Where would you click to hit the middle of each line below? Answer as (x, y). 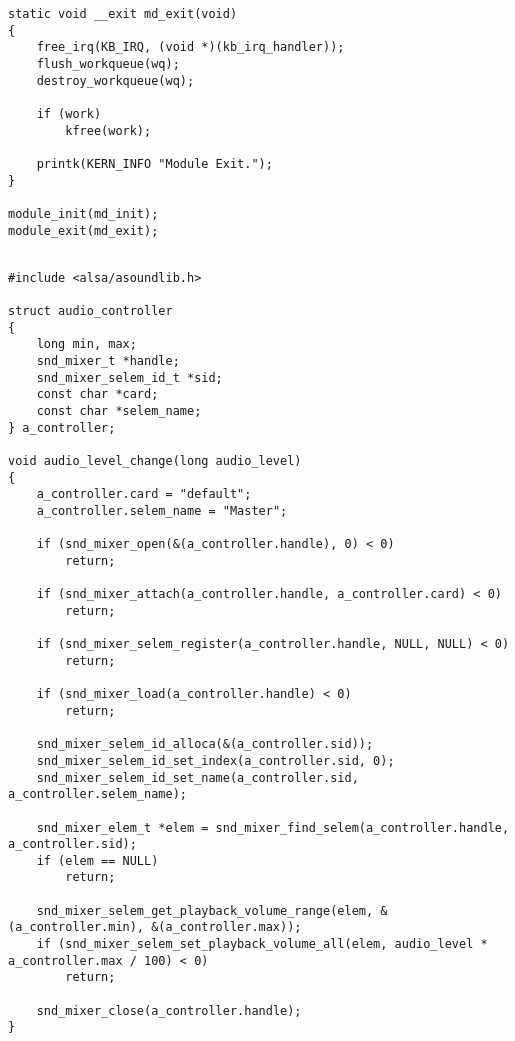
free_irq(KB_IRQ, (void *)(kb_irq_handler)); (190, 47)
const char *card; (97, 394)
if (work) (69, 113)
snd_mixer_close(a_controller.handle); (169, 1010)
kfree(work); (108, 130)
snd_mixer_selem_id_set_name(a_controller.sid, (197, 777)
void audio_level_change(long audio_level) (155, 461)
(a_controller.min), (76, 927)
